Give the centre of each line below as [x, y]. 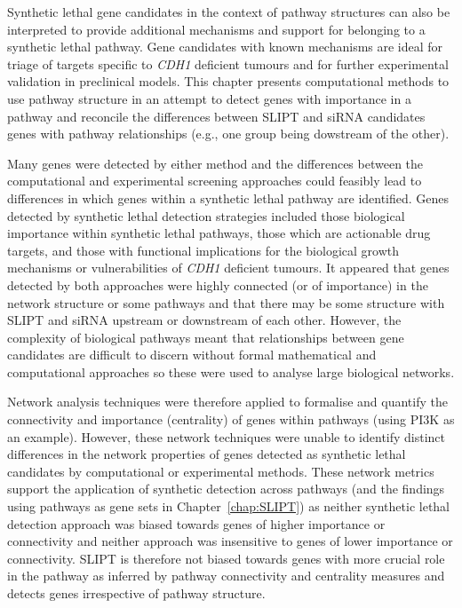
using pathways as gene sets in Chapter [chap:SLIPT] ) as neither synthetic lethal [229, 506]
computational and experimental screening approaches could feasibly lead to [215, 181]
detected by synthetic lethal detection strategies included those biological [206, 215]
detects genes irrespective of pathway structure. [136, 593]
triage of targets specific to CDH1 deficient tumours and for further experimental [228, 63]
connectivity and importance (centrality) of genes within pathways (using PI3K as [231, 419]
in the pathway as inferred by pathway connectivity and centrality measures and [226, 576]
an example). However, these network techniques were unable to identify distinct [227, 436]
